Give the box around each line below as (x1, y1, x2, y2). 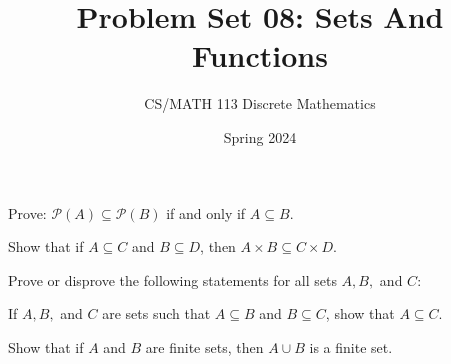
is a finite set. (309, 336, 393, 357)
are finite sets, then (145, 336, 264, 357)
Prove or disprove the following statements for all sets (8, 269, 337, 290)
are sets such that (102, 303, 211, 324)
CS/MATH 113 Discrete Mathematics (144, 93, 376, 114)
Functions (192, 35, 328, 76)
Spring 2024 (223, 126, 297, 147)
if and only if (166, 202, 246, 223)
